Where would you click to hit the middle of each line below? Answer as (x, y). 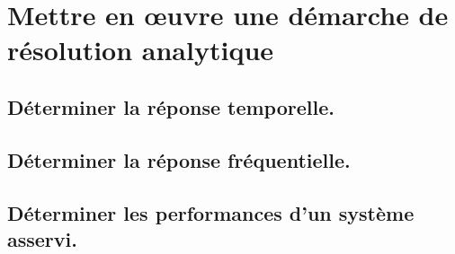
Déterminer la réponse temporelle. (171, 106)
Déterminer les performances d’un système (211, 212)
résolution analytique (141, 50)
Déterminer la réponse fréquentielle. (179, 159)
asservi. (42, 238)
